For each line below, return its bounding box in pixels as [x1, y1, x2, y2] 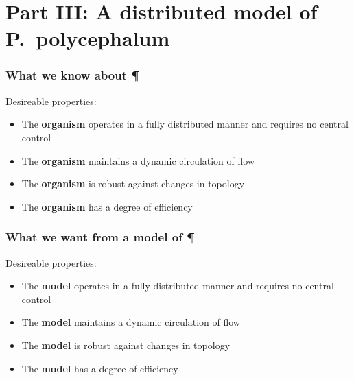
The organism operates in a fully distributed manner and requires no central [21, 117, 349, 131]
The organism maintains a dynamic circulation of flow [21, 153, 255, 167]
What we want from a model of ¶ [5, 228, 195, 246]
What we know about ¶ [5, 67, 139, 84]
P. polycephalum [5, 24, 170, 52]
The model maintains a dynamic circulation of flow [21, 315, 240, 329]
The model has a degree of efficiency [21, 361, 178, 375]
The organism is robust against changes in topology [21, 176, 245, 191]
